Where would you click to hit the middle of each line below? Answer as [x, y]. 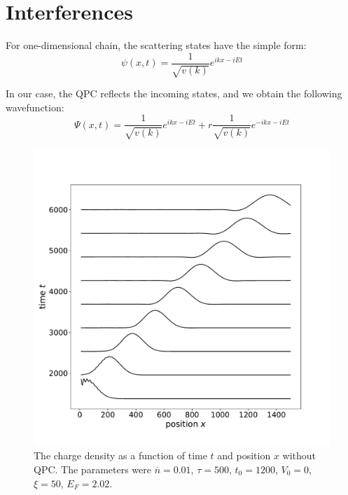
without [299, 455]
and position [244, 455]
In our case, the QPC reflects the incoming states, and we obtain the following [174, 93]
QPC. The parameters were [92, 469]
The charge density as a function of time [120, 455]
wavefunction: [35, 107]
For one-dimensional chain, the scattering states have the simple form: [156, 45]
